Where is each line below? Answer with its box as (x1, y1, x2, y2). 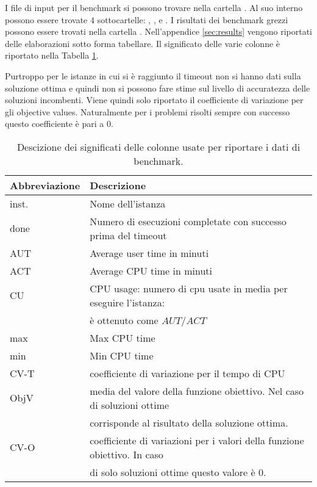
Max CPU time (90, 330, 155, 345)
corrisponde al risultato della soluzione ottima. (90, 415, 288, 430)
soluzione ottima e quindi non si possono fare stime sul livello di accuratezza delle (5, 81, 310, 94)
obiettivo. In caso (90, 447, 163, 461)
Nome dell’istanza (90, 196, 166, 211)
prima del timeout (90, 228, 167, 242)
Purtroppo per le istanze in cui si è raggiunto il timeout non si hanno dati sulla (5, 69, 301, 82)
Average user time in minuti (90, 245, 209, 260)
